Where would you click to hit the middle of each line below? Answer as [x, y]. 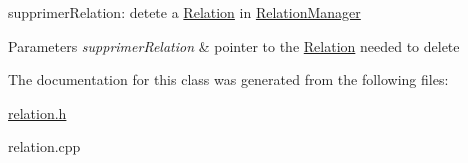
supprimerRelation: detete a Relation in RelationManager [184, 12]
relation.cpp [44, 146]
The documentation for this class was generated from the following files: [228, 79]
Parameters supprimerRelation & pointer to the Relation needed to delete [234, 45]
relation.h [37, 112]
